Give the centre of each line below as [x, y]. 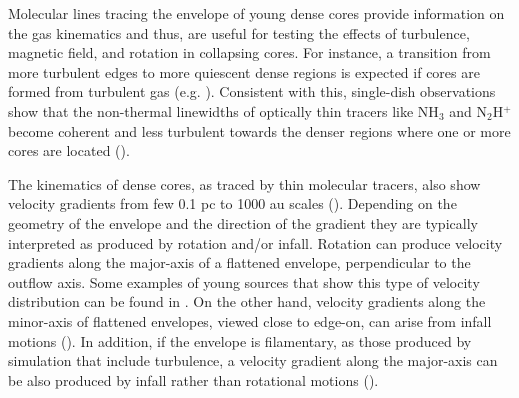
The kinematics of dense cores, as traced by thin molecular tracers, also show [244, 183]
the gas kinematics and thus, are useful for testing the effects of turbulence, [239, 32]
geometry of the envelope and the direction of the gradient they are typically [243, 222]
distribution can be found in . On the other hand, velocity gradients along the [247, 301]
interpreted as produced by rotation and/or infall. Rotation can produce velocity [255, 242]
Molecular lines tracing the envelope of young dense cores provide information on [256, 13]
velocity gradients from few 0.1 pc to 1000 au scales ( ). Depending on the [232, 203]
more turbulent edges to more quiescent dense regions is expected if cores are [244, 71]
